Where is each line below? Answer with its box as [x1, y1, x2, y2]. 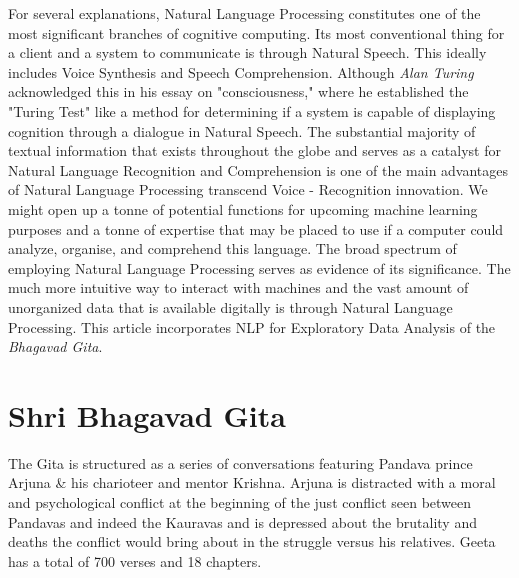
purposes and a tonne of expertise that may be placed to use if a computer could [8, 218, 504, 239]
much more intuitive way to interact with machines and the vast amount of [8, 277, 469, 298]
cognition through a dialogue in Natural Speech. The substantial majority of [8, 120, 476, 141]
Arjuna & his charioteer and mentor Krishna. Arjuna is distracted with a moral [8, 472, 496, 493]
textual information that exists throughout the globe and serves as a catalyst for [8, 140, 501, 161]
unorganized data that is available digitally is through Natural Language [8, 296, 453, 317]
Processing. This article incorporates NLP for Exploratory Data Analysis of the [8, 316, 496, 337]
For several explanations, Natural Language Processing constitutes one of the [8, 3, 481, 23]
